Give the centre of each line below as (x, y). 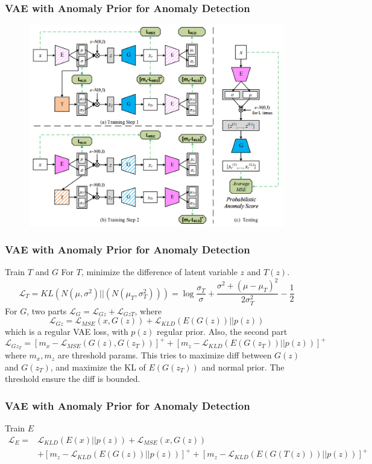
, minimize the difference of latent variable (159, 272)
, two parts (47, 310)
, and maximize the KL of (98, 367)
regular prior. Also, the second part (222, 332)
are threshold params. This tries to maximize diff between (165, 355)
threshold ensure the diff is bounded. (73, 379)
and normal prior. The (243, 367)
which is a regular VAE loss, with (67, 332)
